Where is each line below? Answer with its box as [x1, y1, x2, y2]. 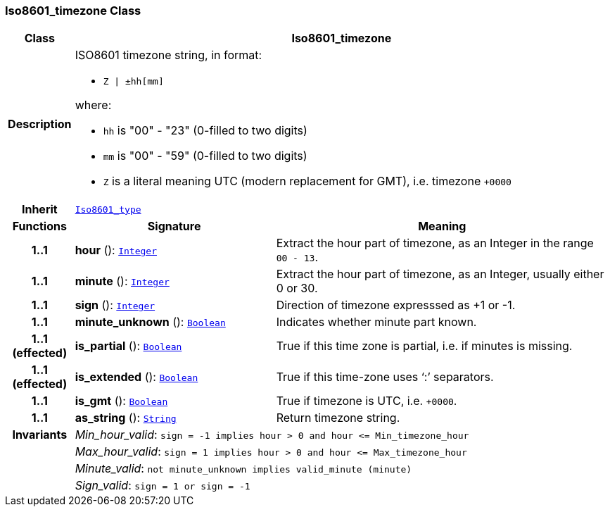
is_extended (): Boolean [75, 370, 198, 385]
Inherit [21, 202, 58, 217]
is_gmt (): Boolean [75, 394, 168, 408]
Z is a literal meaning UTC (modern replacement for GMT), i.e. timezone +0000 [103, 174, 511, 189]
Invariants [12, 427, 68, 442]
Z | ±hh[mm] [103, 76, 164, 87]
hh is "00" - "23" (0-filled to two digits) [103, 123, 307, 138]
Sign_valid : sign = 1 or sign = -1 [75, 478, 250, 493]
